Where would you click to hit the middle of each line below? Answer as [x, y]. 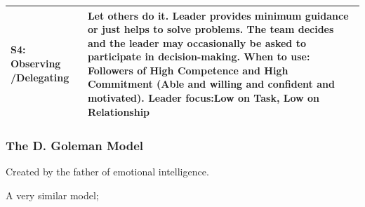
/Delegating [40, 77]
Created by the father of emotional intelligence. [107, 171]
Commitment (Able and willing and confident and [211, 84]
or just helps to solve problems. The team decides [211, 29]
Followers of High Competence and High [188, 70]
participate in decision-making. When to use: [199, 56]
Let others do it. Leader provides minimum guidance [218, 15]
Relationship [119, 111]
